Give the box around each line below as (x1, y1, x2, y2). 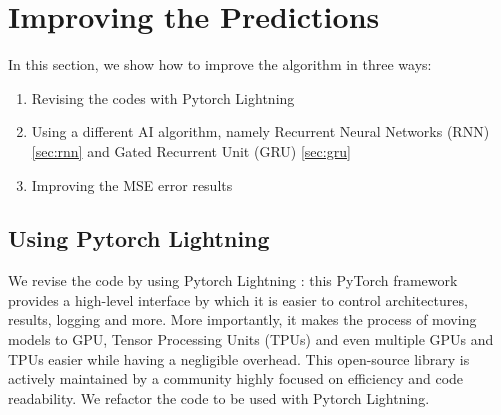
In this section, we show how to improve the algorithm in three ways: (8, 54, 432, 75)
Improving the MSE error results (31, 174, 233, 195)
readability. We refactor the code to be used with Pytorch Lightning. (8, 387, 430, 408)
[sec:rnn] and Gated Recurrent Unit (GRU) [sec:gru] (31, 140, 351, 161)
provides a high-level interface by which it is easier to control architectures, (8, 289, 468, 310)
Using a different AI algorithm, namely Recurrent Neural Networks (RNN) (31, 121, 490, 142)
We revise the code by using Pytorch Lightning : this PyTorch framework (8, 270, 458, 291)
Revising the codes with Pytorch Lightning (31, 87, 295, 108)
